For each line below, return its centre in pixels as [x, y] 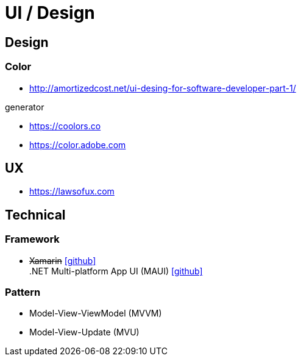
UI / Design [50, 13]
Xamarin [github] [63, 260]
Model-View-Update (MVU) [84, 332]
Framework [32, 239]
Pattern [23, 292]
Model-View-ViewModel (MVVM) [96, 313]
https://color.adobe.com [78, 145]
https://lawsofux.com [72, 191]
